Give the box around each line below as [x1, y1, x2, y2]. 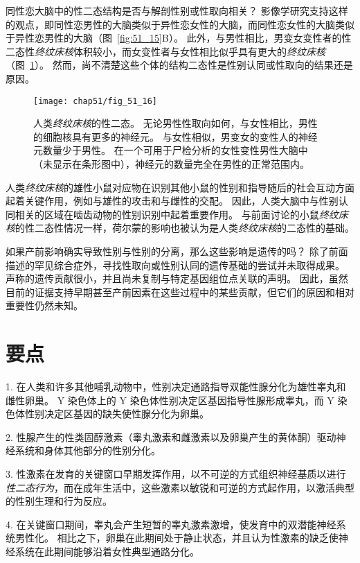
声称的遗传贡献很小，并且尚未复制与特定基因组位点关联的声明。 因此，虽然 [6, 271, 348, 286]
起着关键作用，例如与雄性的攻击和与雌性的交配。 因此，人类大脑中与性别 [6, 193, 339, 208]
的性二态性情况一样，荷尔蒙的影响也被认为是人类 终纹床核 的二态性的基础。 [15, 220, 354, 235]
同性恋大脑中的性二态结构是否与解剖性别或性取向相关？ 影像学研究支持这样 [6, 3, 348, 17]
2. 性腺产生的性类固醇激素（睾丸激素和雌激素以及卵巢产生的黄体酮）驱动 [6, 429, 336, 444]
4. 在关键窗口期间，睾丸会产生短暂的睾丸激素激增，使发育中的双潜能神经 [6, 517, 336, 531]
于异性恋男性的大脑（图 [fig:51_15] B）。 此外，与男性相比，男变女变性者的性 [6, 31, 352, 45]
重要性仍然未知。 [6, 298, 83, 313]
